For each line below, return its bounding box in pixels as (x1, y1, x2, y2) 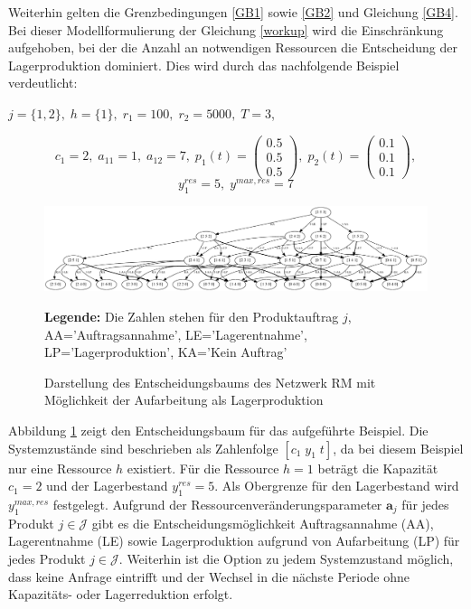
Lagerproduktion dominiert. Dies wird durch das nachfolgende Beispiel (8, 55, 400, 74)
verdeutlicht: (8, 73, 78, 92)
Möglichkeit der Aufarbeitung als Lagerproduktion (44, 390, 324, 409)
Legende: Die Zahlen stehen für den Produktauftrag (44, 307, 339, 325)
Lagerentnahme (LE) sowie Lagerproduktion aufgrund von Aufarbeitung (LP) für (8, 531, 460, 550)
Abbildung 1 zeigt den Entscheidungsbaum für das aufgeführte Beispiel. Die (8, 420, 429, 439)
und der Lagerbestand (46, 476, 168, 495)
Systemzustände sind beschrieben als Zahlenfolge (8, 438, 278, 457)
